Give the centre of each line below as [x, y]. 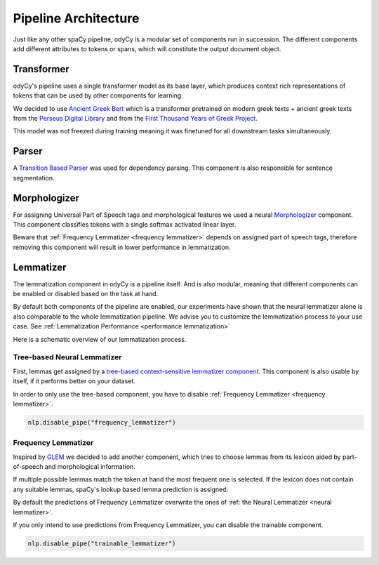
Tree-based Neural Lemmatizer [67, 357]
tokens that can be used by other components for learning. [98, 95]
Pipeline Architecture [76, 18]
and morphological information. [90, 467]
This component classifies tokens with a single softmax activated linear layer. [125, 224]
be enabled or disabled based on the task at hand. [86, 294]
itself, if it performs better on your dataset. [74, 381]
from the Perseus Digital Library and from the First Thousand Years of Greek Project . [135, 119]
